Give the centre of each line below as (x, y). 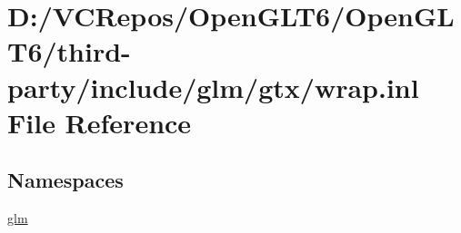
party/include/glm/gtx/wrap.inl (213, 87)
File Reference (100, 122)
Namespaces (65, 180)
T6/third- (69, 51)
